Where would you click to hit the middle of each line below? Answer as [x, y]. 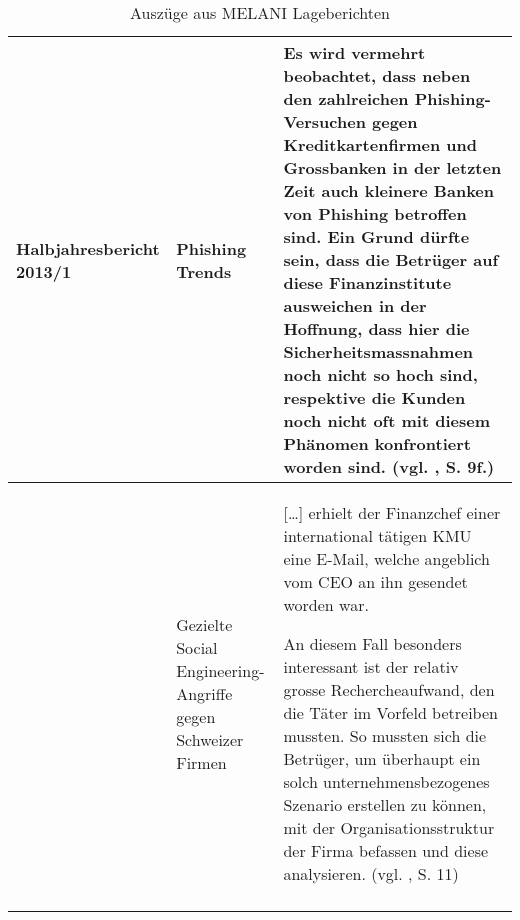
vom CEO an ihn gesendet [375, 581]
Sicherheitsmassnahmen [378, 351]
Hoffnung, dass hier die [376, 328]
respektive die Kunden [374, 397]
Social [197, 647]
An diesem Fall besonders [372, 643]
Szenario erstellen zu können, [385, 804]
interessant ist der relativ [371, 666]
